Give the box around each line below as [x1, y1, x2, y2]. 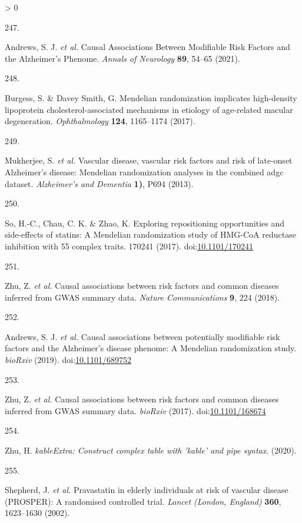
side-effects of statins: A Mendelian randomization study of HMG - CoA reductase [5, 228, 296, 241]
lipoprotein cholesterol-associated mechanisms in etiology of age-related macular [5, 103, 293, 115]
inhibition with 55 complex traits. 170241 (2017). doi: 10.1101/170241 [5, 239, 254, 252]
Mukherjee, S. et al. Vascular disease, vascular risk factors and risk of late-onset [5, 154, 293, 166]
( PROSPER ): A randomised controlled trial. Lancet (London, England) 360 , [5, 495, 281, 507]
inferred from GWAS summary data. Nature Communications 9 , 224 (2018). [5, 291, 280, 303]
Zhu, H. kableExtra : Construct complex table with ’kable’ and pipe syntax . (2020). [5, 444, 297, 457]
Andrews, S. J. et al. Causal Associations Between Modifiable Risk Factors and [5, 41, 290, 53]
